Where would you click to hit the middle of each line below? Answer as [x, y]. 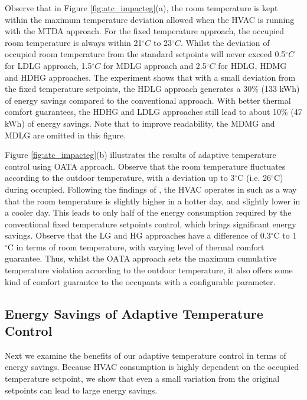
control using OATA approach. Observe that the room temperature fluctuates [145, 166]
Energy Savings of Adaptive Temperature [134, 313]
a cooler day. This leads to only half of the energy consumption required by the [148, 212]
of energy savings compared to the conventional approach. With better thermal [148, 100]
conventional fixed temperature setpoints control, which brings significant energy [151, 224]
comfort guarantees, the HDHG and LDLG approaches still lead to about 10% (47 [153, 112]
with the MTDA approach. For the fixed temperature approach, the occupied [145, 31]
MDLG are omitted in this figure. [66, 135]
